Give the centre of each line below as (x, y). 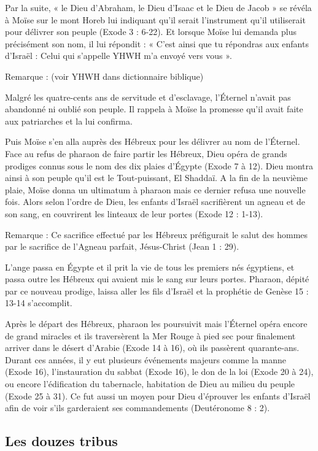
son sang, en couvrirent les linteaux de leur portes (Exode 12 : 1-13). (134, 213)
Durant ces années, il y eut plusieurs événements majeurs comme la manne (146, 359)
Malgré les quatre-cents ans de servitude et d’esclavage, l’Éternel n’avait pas (148, 97)
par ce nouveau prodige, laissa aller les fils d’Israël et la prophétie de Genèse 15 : (157, 291)
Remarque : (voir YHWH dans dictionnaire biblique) (104, 76)
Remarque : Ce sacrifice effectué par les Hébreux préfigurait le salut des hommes (157, 234)
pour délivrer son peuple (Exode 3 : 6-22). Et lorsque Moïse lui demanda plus (151, 32)
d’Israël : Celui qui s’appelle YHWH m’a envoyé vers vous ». (118, 56)
